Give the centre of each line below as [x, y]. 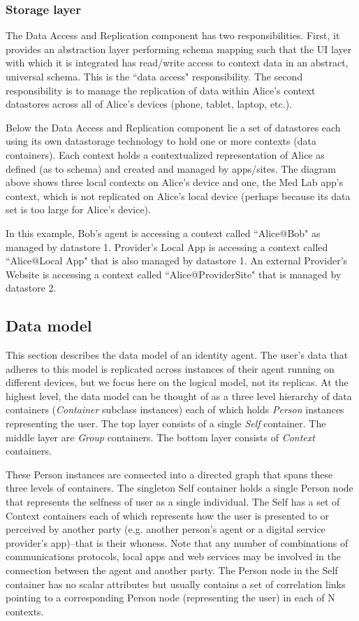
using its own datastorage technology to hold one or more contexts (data [161, 141]
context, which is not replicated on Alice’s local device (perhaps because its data [178, 195]
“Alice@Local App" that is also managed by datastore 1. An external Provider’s [177, 260]
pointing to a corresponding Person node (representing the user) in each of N [170, 598]
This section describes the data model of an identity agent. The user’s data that [177, 355]
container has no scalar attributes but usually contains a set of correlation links [176, 584]
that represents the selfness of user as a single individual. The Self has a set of [173, 502]
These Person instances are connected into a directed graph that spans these [169, 474]
